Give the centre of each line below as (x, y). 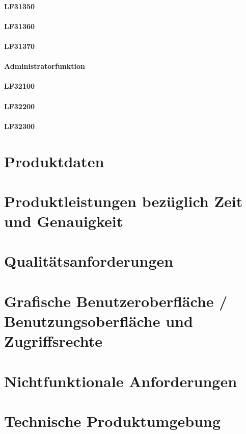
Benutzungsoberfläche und (99, 321)
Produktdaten (54, 161)
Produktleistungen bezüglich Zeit (124, 201)
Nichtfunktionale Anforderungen (121, 381)
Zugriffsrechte (53, 341)
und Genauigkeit (64, 221)
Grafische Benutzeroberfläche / (116, 301)
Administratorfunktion (45, 66)
